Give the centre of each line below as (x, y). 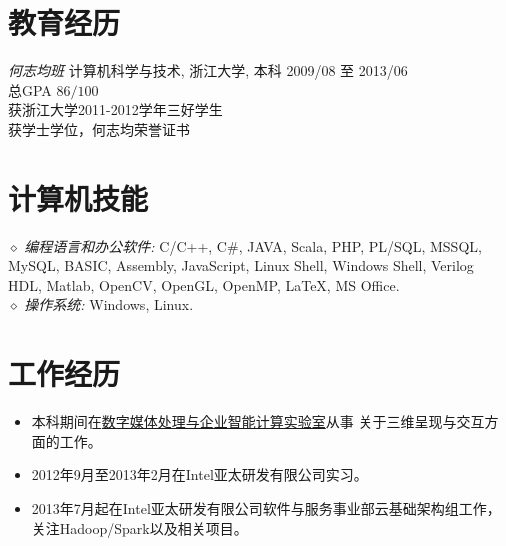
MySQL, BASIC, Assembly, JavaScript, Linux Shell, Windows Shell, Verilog (241, 265)
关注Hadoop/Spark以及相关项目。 (139, 527)
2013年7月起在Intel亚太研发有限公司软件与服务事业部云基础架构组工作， (266, 507)
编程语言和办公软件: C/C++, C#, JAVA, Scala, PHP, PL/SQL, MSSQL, (253, 245)
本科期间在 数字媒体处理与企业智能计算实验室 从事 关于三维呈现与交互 (258, 421)
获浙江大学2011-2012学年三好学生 (115, 109)
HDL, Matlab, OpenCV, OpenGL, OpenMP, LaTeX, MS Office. (204, 284)
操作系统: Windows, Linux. (109, 304)
